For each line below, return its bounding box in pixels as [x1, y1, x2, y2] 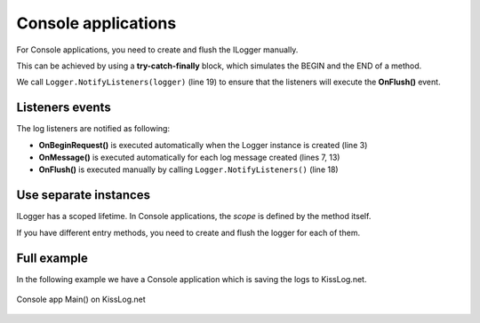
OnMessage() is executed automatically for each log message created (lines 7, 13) [38, 152, 340, 163]
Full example [16, 250, 89, 265]
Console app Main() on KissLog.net [16, 294, 146, 304]
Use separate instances [16, 187, 151, 203]
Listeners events [16, 100, 111, 115]
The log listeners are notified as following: [16, 123, 171, 134]
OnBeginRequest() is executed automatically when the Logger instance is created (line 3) [38, 139, 368, 150]
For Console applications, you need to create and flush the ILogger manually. [16, 44, 299, 55]
